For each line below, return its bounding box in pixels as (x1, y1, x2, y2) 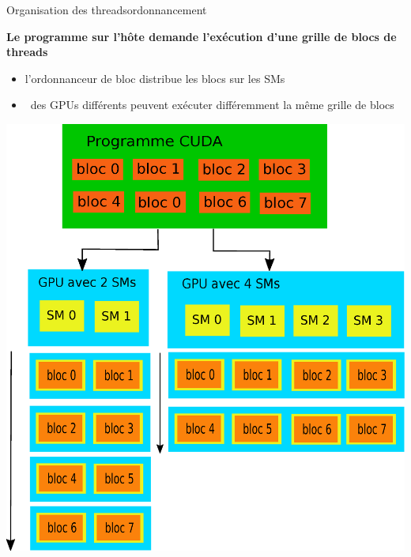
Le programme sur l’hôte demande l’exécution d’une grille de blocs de (6, 28, 397, 44)
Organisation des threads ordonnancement (6, 2, 207, 17)
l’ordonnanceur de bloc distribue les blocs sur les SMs (25, 70, 285, 86)
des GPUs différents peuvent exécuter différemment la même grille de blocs (30, 96, 394, 113)
